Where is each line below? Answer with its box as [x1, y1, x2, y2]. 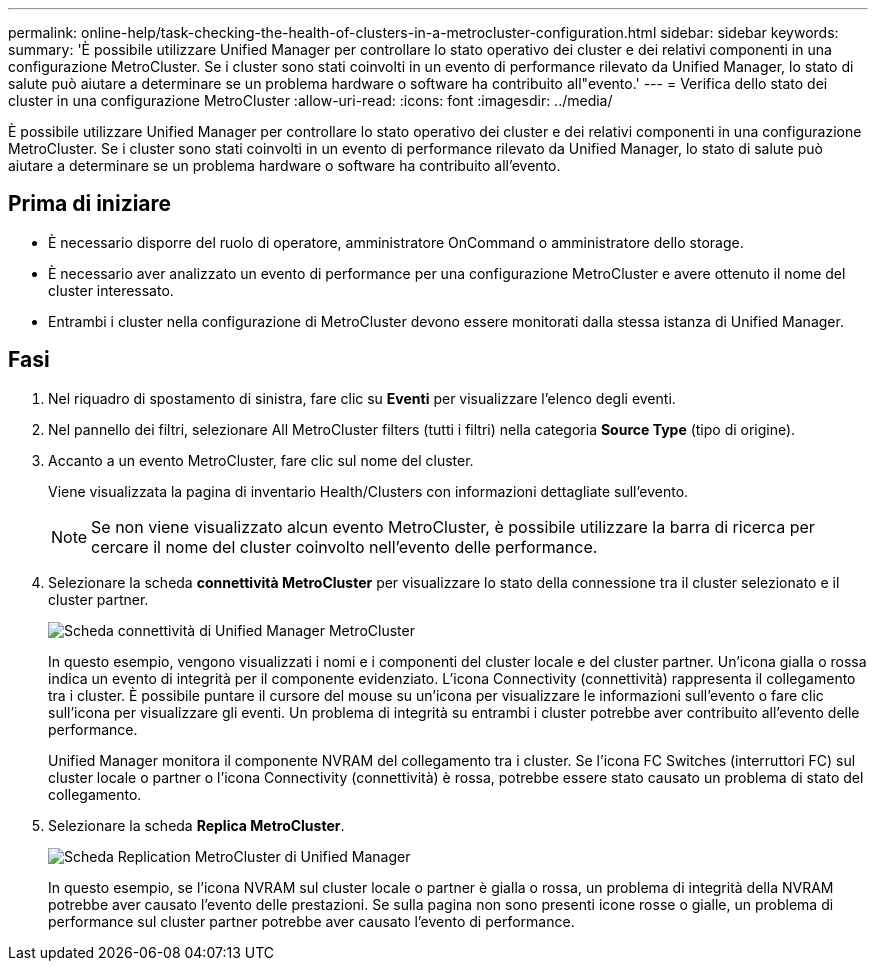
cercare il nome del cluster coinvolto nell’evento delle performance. [91, 536, 598, 557]
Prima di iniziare [8, 191, 172, 217]
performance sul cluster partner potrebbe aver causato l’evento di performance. [48, 912, 575, 930]
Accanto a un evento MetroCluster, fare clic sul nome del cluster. [48, 451, 474, 469]
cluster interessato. [48, 281, 174, 299]
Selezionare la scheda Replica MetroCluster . [48, 816, 345, 834]
